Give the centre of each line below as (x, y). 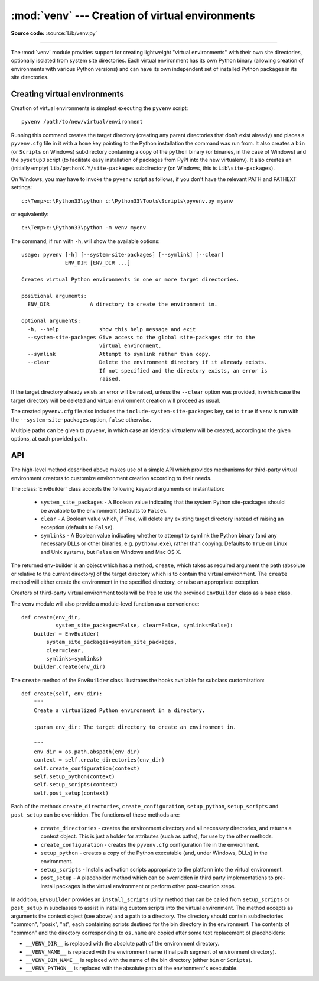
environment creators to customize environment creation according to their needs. (111, 478)
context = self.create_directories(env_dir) (99, 760)
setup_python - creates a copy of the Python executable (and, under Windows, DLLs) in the (154, 853)
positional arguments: (54, 296)
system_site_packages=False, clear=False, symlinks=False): (144, 626)
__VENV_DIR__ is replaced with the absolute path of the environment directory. (123, 944)
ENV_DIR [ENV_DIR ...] (98, 263)
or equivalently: (30, 214)
